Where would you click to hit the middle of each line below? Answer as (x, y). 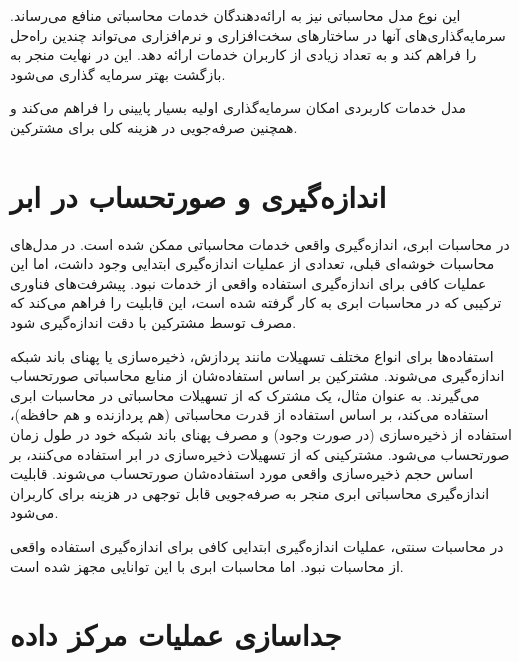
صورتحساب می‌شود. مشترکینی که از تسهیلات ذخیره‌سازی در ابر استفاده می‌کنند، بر (260, 453)
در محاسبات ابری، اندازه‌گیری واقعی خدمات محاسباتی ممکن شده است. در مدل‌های (260, 243)
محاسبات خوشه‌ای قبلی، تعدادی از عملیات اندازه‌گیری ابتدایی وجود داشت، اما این (252, 263)
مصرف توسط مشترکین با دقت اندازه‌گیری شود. (153, 322)
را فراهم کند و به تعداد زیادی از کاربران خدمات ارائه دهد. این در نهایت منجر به (243, 54)
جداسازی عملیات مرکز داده (176, 634)
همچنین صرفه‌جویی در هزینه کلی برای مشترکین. (154, 126)
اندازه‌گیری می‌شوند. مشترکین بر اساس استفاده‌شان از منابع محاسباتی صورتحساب (257, 375)
